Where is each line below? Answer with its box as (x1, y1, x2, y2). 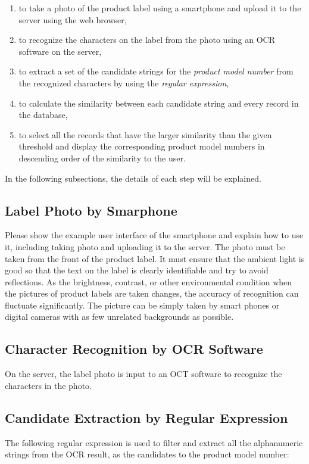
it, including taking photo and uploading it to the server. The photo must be (5, 240, 285, 253)
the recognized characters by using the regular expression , (18, 76, 229, 89)
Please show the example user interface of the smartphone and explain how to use (5, 229, 304, 241)
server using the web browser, (18, 13, 127, 26)
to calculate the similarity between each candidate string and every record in (18, 96, 299, 109)
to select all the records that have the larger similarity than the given (18, 128, 272, 141)
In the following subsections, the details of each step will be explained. (5, 172, 261, 184)
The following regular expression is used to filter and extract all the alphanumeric (5, 436, 303, 449)
